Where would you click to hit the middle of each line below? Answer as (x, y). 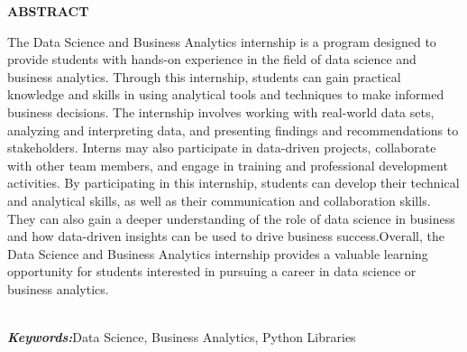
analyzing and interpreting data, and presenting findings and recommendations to (233, 130)
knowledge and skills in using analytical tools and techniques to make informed (226, 94)
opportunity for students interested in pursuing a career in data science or (212, 271)
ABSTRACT (48, 11)
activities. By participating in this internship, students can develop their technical (233, 183)
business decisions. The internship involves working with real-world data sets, (221, 111)
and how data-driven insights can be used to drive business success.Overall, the (226, 236)
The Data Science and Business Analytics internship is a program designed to (222, 41)
